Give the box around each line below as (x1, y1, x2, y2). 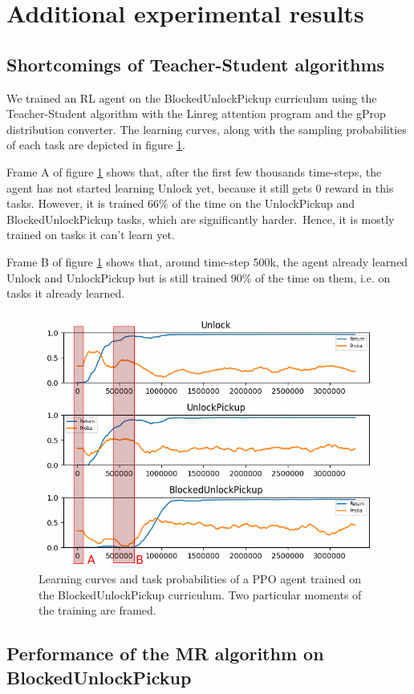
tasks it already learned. (6, 285, 125, 302)
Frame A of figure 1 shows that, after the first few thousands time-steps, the (6, 163, 382, 180)
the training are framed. (39, 602, 156, 619)
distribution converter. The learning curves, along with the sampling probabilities (6, 120, 407, 137)
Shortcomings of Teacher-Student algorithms (6, 51, 385, 76)
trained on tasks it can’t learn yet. (6, 226, 175, 243)
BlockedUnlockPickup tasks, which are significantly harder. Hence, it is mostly (6, 210, 395, 227)
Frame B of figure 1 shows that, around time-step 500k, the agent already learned (6, 253, 408, 270)
